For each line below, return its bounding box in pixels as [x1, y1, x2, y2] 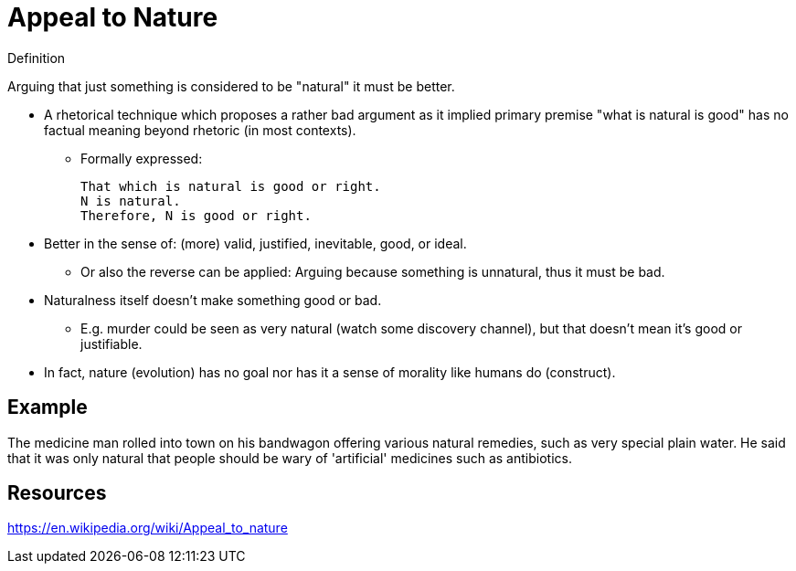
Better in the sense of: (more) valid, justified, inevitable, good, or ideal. [44, 235, 467, 251]
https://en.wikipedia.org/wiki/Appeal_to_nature [7, 520, 288, 536]
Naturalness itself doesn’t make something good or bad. [44, 291, 382, 308]
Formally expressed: [80, 150, 203, 166]
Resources [7, 481, 107, 505]
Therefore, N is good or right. [80, 207, 312, 223]
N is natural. [80, 193, 181, 208]
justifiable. [80, 335, 143, 352]
